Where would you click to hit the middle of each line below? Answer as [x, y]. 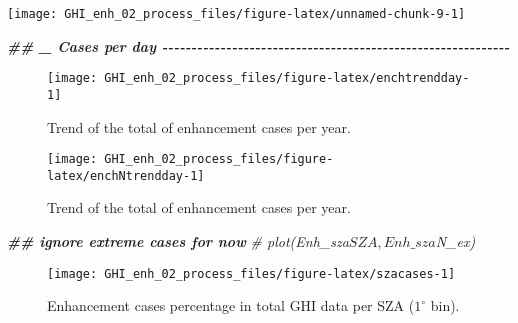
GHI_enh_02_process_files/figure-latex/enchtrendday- [287, 78]
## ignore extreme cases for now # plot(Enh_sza [178, 241]
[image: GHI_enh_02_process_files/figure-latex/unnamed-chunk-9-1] [236, 14]
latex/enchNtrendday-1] [126, 175]
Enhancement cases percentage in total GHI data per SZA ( [231, 305]
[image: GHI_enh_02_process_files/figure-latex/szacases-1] [251, 273]
